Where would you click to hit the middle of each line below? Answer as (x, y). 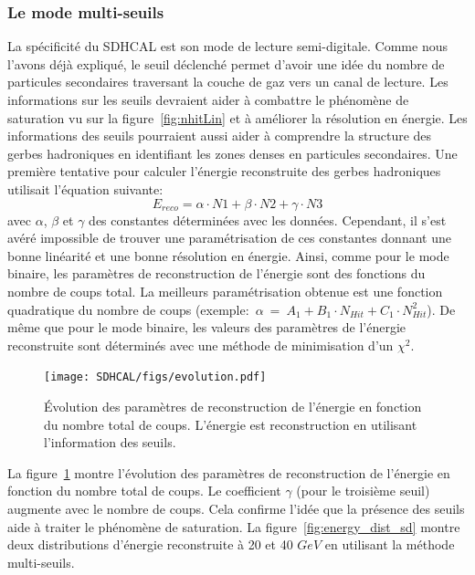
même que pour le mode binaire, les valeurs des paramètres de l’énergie (207, 327)
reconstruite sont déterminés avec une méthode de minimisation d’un (201, 345)
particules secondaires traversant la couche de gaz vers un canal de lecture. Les (228, 82)
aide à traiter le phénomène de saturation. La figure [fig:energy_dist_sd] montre (234, 526)
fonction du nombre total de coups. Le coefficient (144, 491)
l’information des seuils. (110, 442)
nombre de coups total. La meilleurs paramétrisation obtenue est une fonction (225, 291)
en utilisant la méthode (390, 544)
